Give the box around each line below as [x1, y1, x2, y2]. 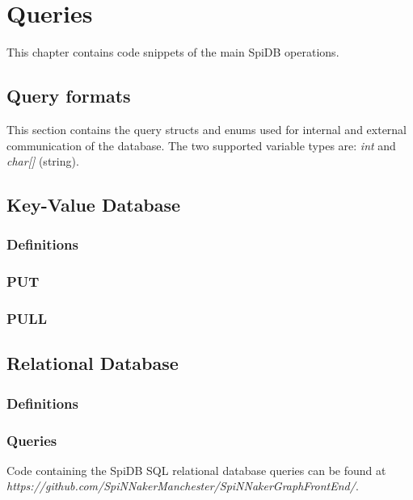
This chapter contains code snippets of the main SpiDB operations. [6, 44, 339, 61]
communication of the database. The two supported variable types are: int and [6, 137, 396, 153]
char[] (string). [6, 153, 79, 170]
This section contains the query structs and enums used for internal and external [6, 120, 407, 137]
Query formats [6, 83, 131, 108]
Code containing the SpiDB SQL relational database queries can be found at [6, 461, 386, 478]
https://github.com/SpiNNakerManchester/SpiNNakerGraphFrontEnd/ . [6, 477, 359, 494]
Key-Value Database [6, 192, 181, 217]
